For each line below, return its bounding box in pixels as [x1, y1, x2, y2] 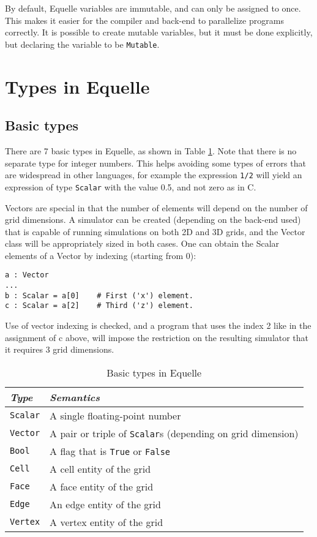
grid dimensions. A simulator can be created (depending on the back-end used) [5, 213, 301, 226]
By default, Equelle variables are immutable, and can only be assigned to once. [5, 2, 301, 14]
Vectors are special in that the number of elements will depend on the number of [5, 201, 308, 214]
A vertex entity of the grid [50, 514, 163, 529]
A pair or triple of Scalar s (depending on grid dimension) [50, 426, 299, 440]
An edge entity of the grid [50, 497, 161, 511]
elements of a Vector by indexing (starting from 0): [5, 249, 196, 261]
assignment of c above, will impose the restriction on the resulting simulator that [5, 331, 309, 344]
